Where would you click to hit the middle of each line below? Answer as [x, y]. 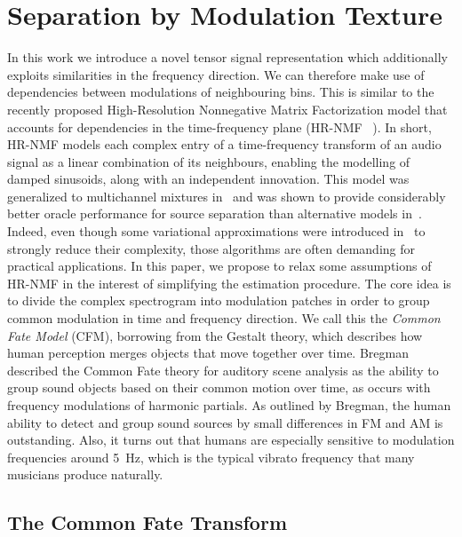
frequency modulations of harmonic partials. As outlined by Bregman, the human [229, 405]
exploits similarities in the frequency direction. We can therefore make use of [216, 74]
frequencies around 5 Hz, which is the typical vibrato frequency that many [211, 457]
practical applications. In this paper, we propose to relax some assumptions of [219, 266]
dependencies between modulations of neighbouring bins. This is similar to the [221, 92]
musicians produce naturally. [85, 474]
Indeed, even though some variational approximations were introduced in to [216, 231]
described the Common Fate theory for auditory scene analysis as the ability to [223, 370]
